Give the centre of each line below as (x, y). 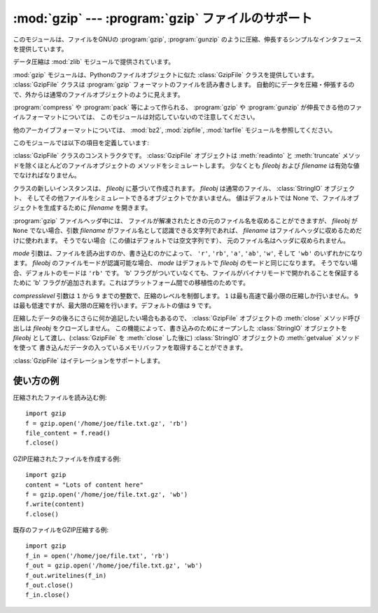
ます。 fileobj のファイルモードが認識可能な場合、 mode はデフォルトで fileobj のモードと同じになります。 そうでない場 (185, 263)
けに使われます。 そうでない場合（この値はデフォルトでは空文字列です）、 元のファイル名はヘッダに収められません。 (181, 240)
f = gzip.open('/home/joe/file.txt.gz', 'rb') (107, 423)
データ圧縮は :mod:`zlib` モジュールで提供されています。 (94, 62)
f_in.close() (48, 595)
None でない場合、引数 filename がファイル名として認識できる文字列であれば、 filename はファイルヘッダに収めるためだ (188, 231)
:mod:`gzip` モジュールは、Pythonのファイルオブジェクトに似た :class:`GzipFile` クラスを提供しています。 (166, 74)
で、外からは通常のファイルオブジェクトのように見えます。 (99, 94)
